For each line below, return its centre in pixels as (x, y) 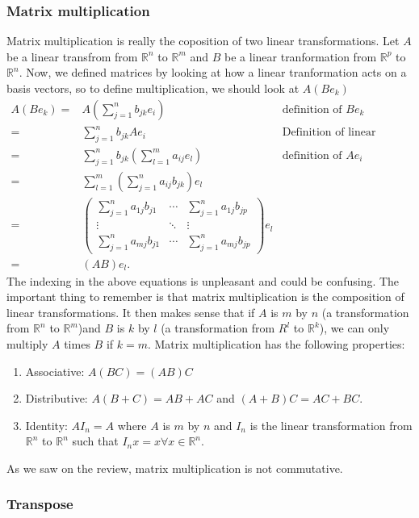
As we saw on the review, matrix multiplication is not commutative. (175, 468)
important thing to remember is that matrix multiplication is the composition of (205, 297)
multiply (27, 344)
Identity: (46, 425)
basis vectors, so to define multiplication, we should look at (153, 88)
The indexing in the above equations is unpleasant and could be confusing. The (203, 280)
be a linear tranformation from (301, 56)
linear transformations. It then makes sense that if (131, 312)
